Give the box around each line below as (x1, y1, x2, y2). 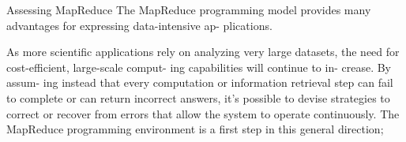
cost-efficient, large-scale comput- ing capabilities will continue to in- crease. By (6, 58, 392, 75)
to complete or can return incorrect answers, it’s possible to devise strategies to (6, 89, 390, 106)
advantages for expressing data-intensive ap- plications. (6, 17, 273, 33)
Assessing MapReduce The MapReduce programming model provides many (6, 2, 371, 17)
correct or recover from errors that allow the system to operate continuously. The (6, 105, 400, 121)
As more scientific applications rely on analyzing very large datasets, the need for (6, 43, 400, 60)
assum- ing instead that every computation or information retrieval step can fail (6, 74, 393, 91)
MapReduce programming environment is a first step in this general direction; (6, 121, 384, 137)
